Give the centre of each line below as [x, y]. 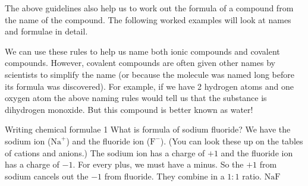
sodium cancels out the [47, 176]
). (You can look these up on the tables [232, 141]
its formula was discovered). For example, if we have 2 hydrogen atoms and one [149, 86]
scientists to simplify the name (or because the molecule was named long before [150, 74]
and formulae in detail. [46, 31]
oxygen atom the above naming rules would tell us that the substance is [136, 98]
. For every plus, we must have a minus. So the [158, 164]
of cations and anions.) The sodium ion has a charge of [105, 152]
